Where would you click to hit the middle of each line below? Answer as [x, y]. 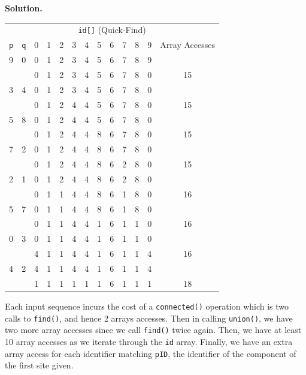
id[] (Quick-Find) [112, 30]
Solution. [24, 8]
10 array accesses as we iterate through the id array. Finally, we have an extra [149, 341]
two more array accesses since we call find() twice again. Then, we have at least [153, 330]
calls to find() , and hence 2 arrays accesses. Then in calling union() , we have [149, 318]
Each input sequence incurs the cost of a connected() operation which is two [147, 306]
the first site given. [39, 365]
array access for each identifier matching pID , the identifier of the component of [151, 353]
